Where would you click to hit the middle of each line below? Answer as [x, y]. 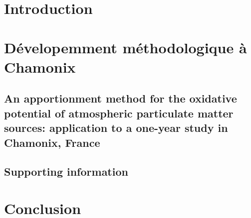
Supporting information [66, 171]
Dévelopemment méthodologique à [125, 47]
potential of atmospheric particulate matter [119, 113]
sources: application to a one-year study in [116, 128]
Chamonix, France [52, 142]
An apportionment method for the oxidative [121, 98]
